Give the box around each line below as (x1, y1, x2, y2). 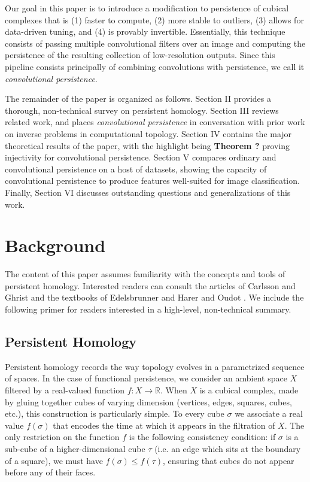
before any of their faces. (5, 466, 96, 478)
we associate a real (235, 407, 303, 420)
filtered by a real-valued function (5, 383, 124, 396)
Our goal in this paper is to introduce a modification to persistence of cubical (5, 2, 289, 14)
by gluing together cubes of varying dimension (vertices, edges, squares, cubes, (5, 395, 292, 408)
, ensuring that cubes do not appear (163, 454, 294, 466)
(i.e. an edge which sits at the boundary (154, 442, 301, 454)
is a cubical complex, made (199, 383, 299, 396)
